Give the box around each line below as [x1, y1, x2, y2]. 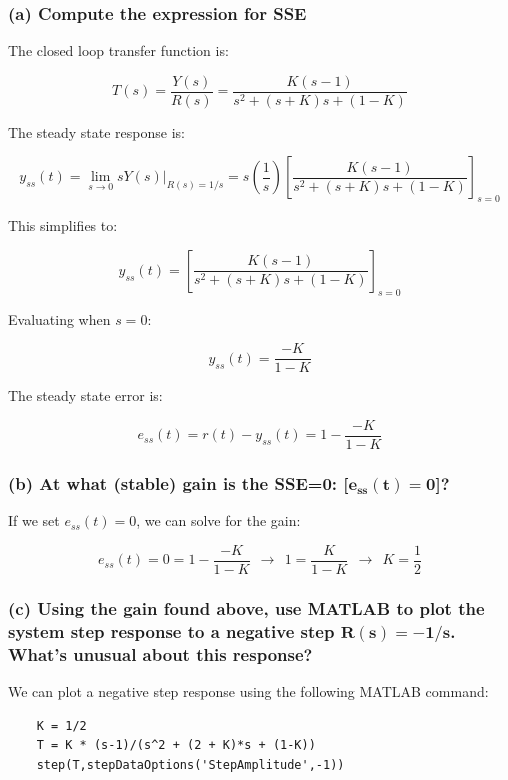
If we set [8, 510, 60, 531]
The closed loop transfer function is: [8, 40, 229, 61]
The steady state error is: [8, 385, 163, 406]
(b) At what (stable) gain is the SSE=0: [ [8, 470, 349, 495]
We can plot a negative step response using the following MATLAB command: [8, 680, 489, 701]
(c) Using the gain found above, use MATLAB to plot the [8, 595, 485, 620]
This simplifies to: [8, 215, 118, 236]
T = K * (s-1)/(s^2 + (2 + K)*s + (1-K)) [36, 738, 316, 753]
